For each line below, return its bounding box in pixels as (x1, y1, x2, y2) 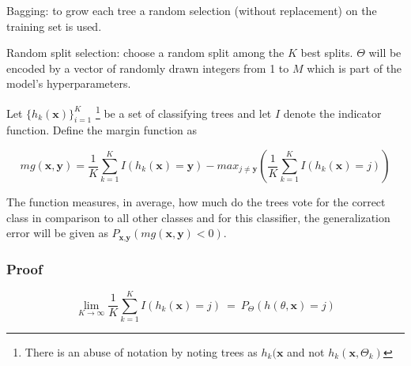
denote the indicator (283, 104, 382, 121)
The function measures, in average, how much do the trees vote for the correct (6, 194, 386, 210)
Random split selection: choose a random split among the (6, 44, 285, 61)
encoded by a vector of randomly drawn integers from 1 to (6, 59, 289, 76)
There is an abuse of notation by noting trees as (25, 344, 258, 360)
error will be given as (6, 225, 108, 241)
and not (287, 344, 325, 360)
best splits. (300, 44, 353, 61)
